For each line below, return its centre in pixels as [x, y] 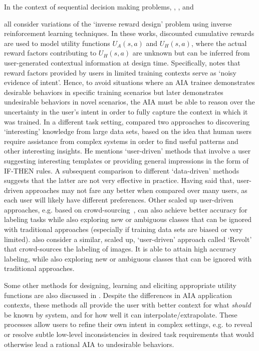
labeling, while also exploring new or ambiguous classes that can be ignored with [128, 258]
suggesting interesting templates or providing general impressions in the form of [126, 160]
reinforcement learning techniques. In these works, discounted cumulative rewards [129, 33]
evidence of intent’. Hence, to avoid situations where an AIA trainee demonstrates [129, 82]
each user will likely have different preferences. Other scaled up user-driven [119, 200]
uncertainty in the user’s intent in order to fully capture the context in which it [126, 111]
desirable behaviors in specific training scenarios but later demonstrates [114, 92]
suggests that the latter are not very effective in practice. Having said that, [119, 180]
